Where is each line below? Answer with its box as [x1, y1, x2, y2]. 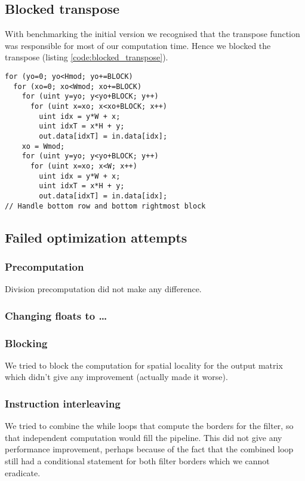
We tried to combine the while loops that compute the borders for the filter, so [5, 419, 294, 432]
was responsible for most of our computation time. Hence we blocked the [5, 39, 271, 51]
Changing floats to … [5, 308, 107, 323]
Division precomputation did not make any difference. [5, 283, 202, 295]
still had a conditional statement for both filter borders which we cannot [5, 455, 270, 467]
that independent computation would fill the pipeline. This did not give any [5, 431, 282, 443]
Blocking [5, 335, 48, 350]
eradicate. [5, 466, 41, 479]
